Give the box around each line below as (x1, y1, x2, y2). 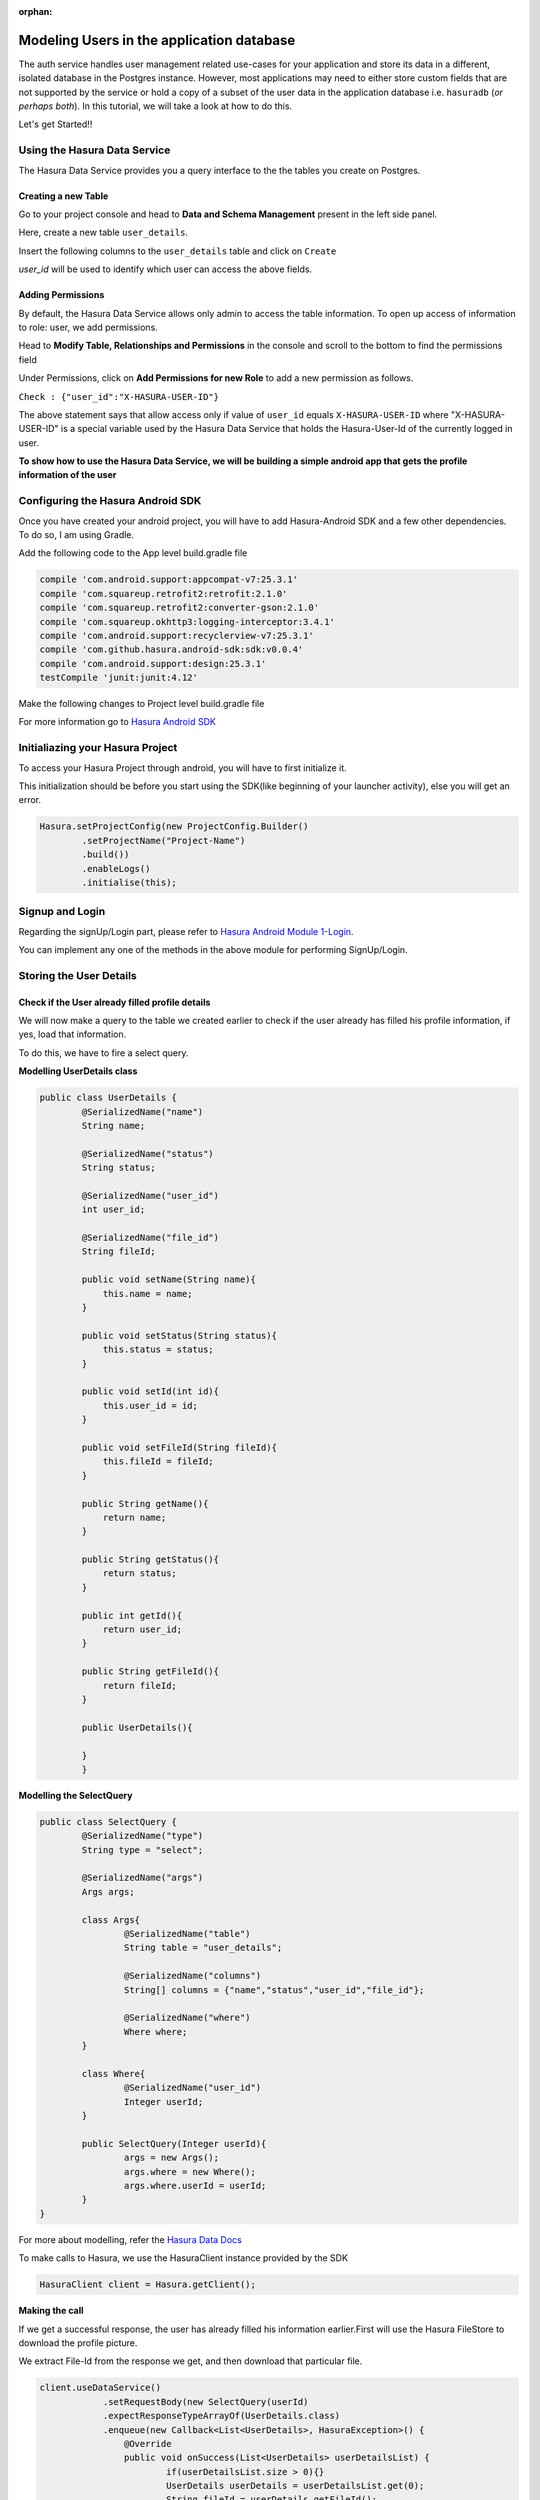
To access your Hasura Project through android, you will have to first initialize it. (18, 761, 347, 774)
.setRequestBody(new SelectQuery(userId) (102, 2396, 309, 2407)
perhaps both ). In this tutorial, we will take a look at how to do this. (18, 100, 293, 112)
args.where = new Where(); (123, 2166, 257, 2177)
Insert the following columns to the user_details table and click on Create (18, 245, 337, 257)
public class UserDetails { (39, 1092, 177, 1104)
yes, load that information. (18, 1028, 127, 1040)
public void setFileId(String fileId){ (81, 1441, 277, 1453)
